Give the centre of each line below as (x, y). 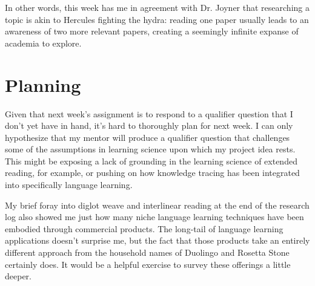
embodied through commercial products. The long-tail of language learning (144, 228)
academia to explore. (43, 43)
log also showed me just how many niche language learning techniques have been (154, 217)
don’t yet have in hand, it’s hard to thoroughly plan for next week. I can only (149, 125)
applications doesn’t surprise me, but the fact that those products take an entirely (157, 240)
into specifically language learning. (69, 185)
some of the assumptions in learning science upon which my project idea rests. (150, 149)
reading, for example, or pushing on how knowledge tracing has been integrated (152, 173)
